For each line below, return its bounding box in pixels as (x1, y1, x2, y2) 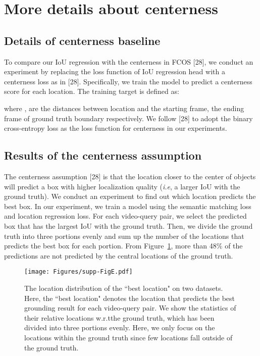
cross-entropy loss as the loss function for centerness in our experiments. (4, 123, 227, 133)
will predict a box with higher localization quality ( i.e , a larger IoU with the (4, 181, 240, 191)
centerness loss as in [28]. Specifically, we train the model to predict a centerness (4, 76, 252, 86)
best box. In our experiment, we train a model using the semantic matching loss (4, 200, 251, 211)
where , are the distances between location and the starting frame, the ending (4, 103, 244, 113)
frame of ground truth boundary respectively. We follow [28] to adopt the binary (4, 113, 253, 123)
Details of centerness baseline (4, 32, 161, 48)
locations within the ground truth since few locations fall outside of (24, 332, 233, 342)
